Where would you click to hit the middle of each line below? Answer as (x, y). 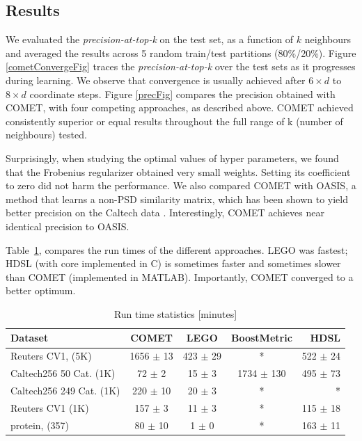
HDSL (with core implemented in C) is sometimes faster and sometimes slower (173, 263)
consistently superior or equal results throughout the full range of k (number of (174, 121)
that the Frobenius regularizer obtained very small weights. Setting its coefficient (178, 171)
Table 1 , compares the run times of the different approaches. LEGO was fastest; (177, 249)
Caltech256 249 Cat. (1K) (65, 391)
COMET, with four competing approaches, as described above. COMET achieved (180, 107)
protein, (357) (40, 425)
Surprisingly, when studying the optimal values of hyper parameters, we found (172, 158)
